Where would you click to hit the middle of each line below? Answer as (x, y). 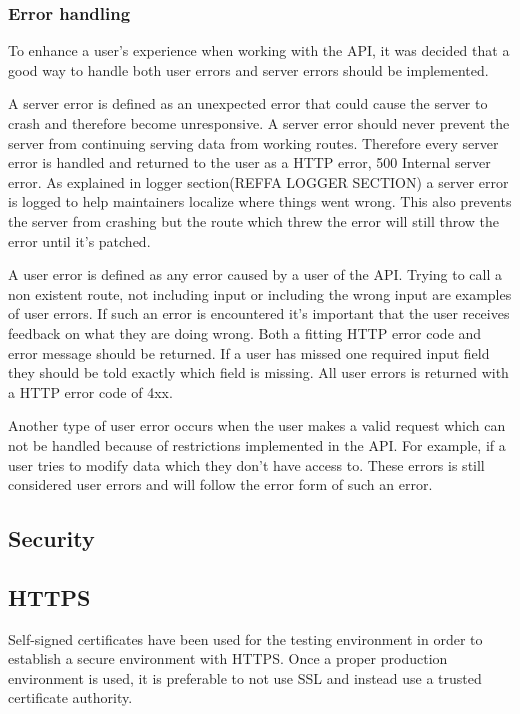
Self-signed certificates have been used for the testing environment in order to (245, 638)
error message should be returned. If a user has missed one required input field (249, 352)
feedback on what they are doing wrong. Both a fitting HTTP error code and (245, 332)
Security (51, 538)
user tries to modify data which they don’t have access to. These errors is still (246, 464)
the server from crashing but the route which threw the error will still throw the (254, 220)
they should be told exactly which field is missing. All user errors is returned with (258, 372)
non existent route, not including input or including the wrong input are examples (260, 293)
